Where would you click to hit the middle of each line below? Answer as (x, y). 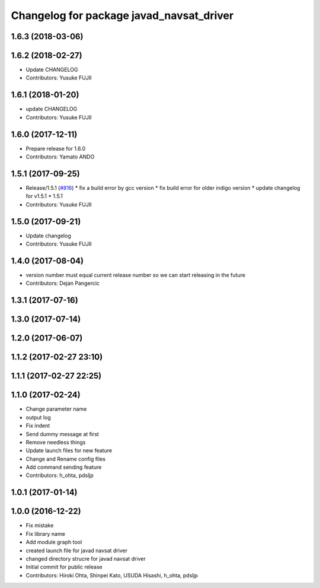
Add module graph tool (54, 542)
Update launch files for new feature (69, 450)
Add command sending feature (64, 467)
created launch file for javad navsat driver (76, 550)
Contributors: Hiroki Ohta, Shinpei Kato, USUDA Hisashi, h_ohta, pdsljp (112, 575)
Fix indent (38, 426)
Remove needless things (56, 442)
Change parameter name (56, 409)
